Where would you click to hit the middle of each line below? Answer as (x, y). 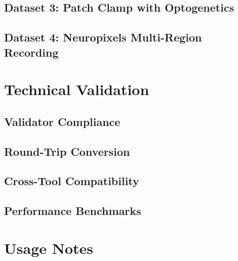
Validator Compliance (62, 121)
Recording (31, 52)
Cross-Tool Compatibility (72, 181)
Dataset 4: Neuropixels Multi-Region (103, 37)
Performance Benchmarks (73, 211)
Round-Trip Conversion (67, 151)
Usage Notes (49, 248)
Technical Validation (77, 89)
